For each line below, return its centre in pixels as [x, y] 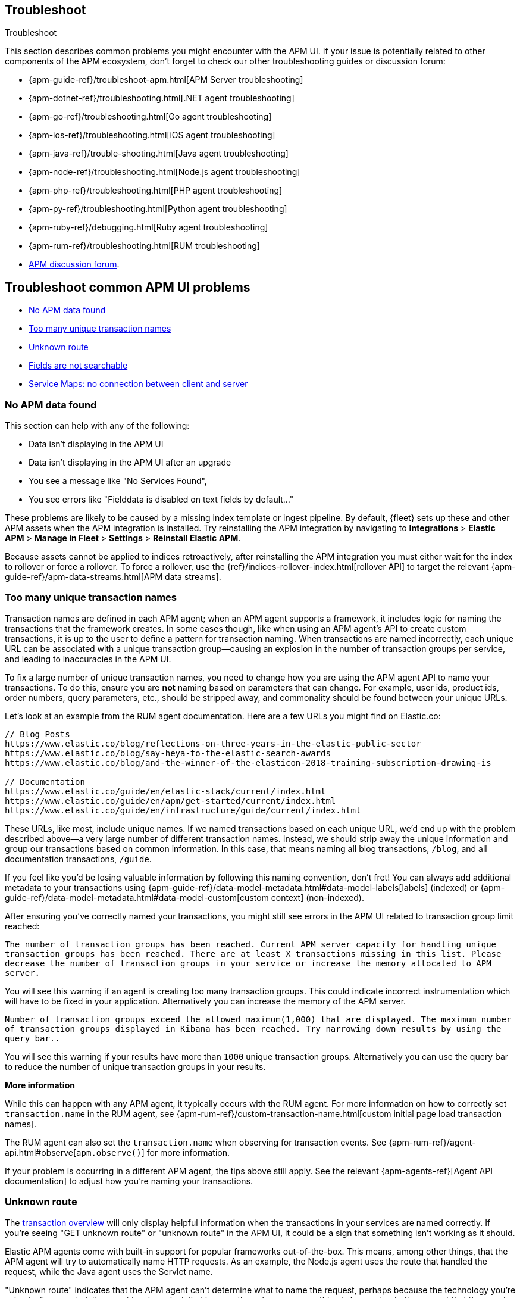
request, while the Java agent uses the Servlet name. [109, 1271]
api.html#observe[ [41, 1152]
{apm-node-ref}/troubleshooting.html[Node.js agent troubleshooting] [165, 172]
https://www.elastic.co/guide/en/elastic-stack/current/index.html [165, 791]
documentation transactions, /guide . [78, 859]
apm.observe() [109, 1152]
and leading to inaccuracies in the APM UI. [88, 659]
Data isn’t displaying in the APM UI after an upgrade [130, 463]
